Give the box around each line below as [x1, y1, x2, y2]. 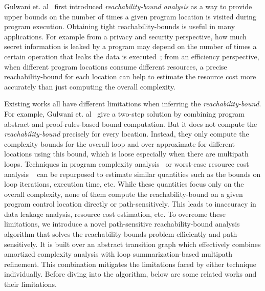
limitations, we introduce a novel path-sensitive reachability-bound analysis [4, 218, 240, 229]
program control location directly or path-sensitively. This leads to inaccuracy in [4, 198, 256, 209]
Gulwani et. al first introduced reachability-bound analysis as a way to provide [4, 1, 252, 11]
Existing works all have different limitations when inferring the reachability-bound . [4, 98, 261, 109]
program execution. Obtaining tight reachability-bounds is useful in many [4, 21, 235, 32]
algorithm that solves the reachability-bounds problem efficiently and [4, 229, 220, 239]
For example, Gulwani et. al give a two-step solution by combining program [4, 108, 245, 119]
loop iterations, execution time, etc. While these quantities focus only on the [4, 178, 244, 189]
